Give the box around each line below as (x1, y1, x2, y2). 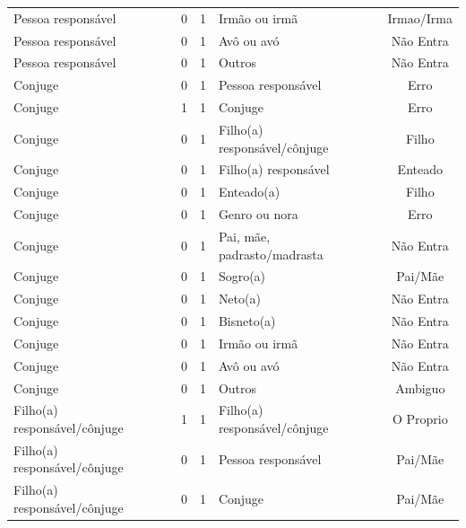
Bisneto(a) (218, 312, 276, 330)
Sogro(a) (218, 267, 266, 286)
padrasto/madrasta (218, 244, 324, 263)
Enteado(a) (218, 182, 280, 201)
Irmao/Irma (387, 8, 453, 27)
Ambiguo (395, 378, 445, 397)
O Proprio (392, 409, 448, 428)
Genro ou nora (218, 205, 298, 224)
